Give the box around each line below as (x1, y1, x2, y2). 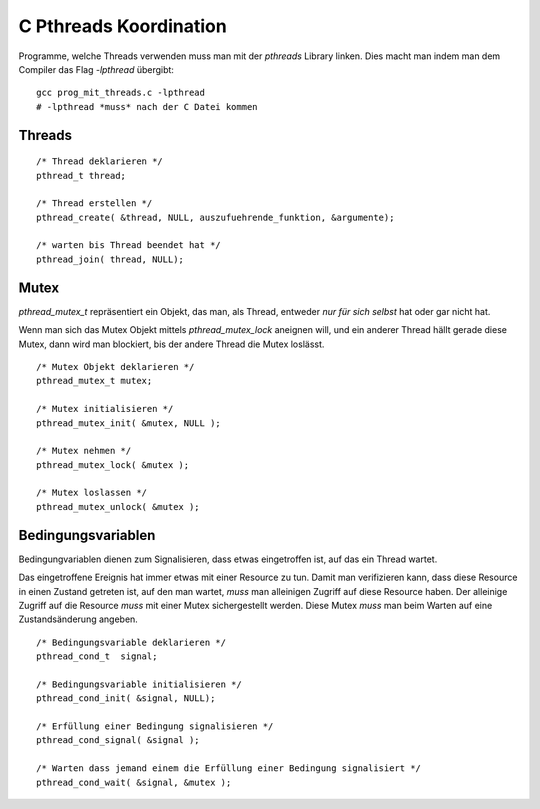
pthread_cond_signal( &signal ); (36, 735, 200, 746)
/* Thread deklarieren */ (36, 156, 164, 167)
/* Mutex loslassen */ (36, 487, 148, 499)
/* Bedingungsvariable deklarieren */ (36, 636, 227, 648)
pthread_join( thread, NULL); (36, 253, 185, 265)
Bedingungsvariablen (18, 526, 156, 544)
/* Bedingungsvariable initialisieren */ (36, 678, 242, 690)
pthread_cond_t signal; (36, 651, 158, 662)
